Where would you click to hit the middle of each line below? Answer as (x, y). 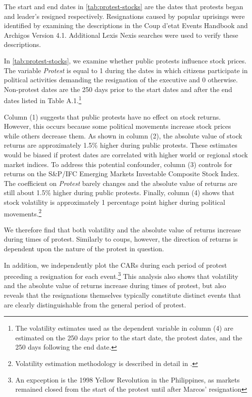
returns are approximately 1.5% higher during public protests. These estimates (121, 145)
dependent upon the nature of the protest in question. (84, 248)
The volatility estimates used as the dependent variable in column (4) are (124, 328)
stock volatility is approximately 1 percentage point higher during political (115, 202)
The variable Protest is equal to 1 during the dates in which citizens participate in (126, 70)
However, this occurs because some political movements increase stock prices (118, 126)
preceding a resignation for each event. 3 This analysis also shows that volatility (121, 275)
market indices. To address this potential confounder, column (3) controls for (118, 164)
